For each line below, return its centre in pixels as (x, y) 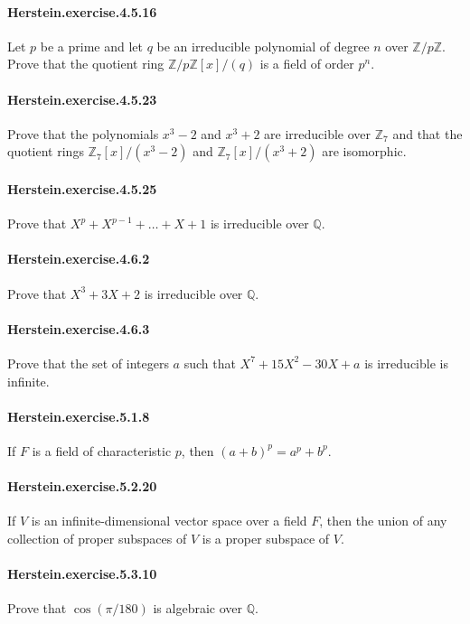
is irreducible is (406, 363)
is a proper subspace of (266, 538)
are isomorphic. (364, 151)
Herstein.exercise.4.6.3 (79, 328)
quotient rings (46, 151)
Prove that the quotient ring (86, 64)
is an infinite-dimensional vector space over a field (169, 521)
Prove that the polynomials (83, 133)
